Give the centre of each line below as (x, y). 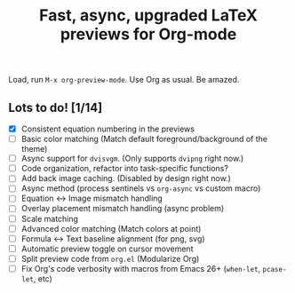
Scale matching (50, 218)
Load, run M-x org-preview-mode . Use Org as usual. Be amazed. (124, 80)
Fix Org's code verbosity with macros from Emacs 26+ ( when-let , (141, 268)
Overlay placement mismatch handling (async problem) (123, 209)
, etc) (43, 278)
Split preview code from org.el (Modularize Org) (110, 258)
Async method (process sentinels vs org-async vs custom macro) (141, 188)
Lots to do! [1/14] (56, 107)
